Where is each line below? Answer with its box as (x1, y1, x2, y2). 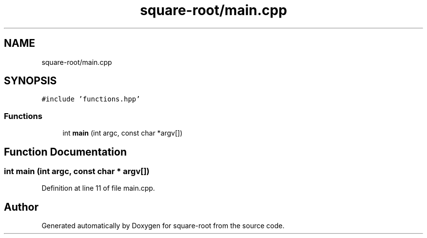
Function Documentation (4, 145, 127, 158)
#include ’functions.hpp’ (41, 95, 140, 103)
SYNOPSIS (4, 75, 57, 87)
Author (4, 200, 39, 213)
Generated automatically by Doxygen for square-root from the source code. (41, 221, 285, 230)
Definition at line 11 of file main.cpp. (41, 184, 155, 193)
